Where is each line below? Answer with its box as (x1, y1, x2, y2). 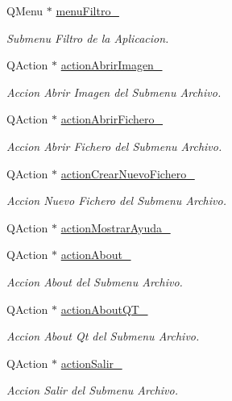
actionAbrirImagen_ (60, 56, 163, 73)
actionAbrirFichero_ (60, 111, 164, 127)
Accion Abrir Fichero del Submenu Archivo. (6, 137, 222, 154)
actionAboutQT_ (60, 300, 148, 317)
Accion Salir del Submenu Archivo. (6, 382, 178, 399)
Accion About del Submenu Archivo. (6, 273, 183, 290)
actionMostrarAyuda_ (60, 219, 171, 236)
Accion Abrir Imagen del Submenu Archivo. (6, 83, 222, 100)
